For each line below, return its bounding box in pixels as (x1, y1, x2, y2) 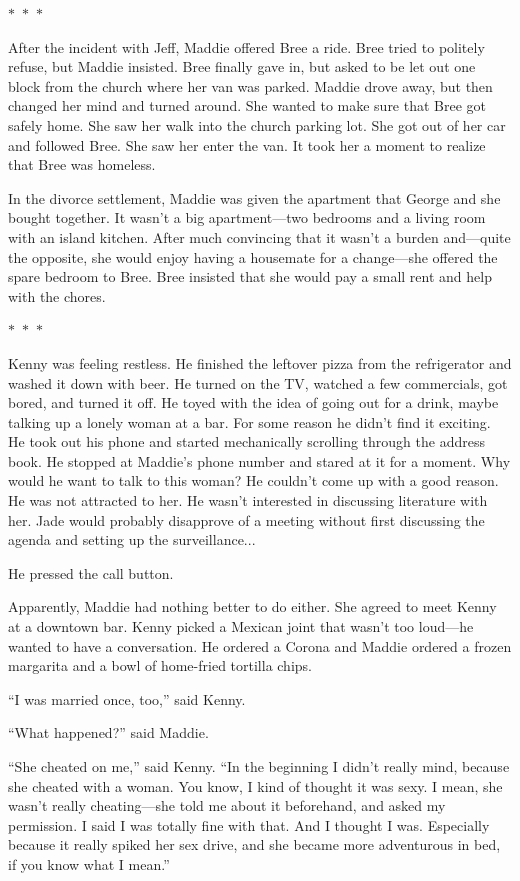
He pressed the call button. (8, 562, 174, 583)
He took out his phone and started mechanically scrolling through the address (8, 431, 485, 452)
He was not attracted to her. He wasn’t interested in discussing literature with (8, 490, 488, 511)
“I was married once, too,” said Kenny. (8, 688, 246, 709)
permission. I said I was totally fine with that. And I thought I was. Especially (8, 814, 490, 835)
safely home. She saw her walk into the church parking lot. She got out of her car (8, 114, 506, 135)
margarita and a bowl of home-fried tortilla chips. (8, 655, 312, 676)
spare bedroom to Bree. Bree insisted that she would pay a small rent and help (8, 266, 492, 287)
